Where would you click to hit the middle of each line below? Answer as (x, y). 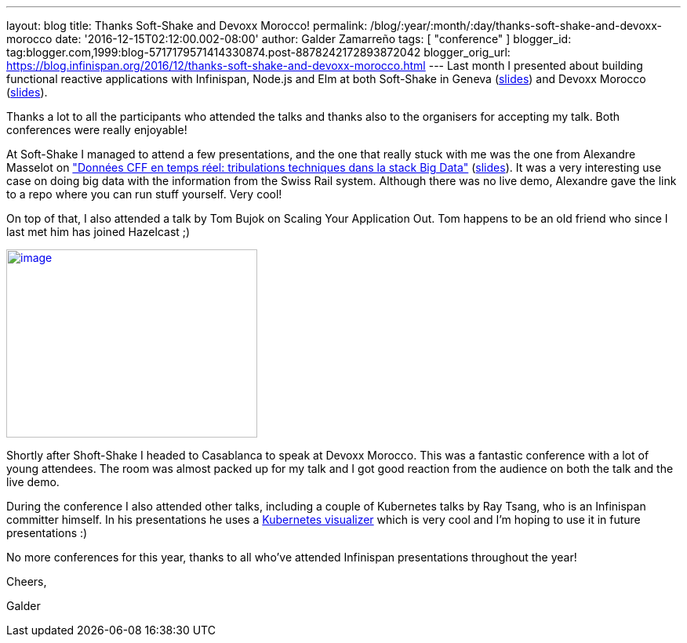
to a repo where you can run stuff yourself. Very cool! (144, 194)
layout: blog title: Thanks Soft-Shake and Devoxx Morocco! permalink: (187, 25)
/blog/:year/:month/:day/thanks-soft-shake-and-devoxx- (516, 25)
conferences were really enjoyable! (97, 130)
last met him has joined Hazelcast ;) (98, 232)
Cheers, (27, 581)
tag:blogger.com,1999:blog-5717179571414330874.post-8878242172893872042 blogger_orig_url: (258, 52)
